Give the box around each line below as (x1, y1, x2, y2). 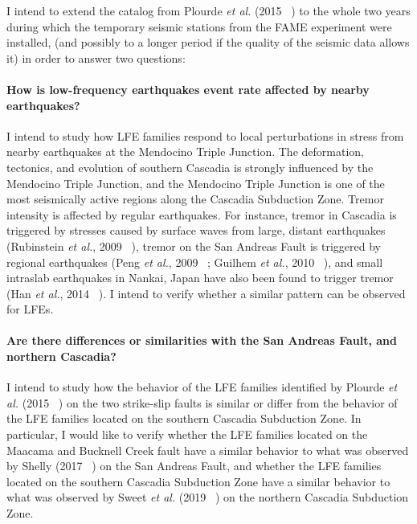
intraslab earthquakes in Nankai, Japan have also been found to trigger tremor (6, 269, 394, 286)
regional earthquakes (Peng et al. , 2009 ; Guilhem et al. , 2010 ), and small (6, 253, 383, 270)
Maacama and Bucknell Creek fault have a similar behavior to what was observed (6, 441, 409, 458)
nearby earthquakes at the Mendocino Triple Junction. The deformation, (6, 143, 364, 160)
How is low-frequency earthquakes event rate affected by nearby (6, 80, 370, 97)
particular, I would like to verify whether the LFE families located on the (6, 426, 368, 443)
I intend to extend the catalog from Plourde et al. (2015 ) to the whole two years (6, 2, 411, 18)
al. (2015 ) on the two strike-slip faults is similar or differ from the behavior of (6, 394, 398, 411)
